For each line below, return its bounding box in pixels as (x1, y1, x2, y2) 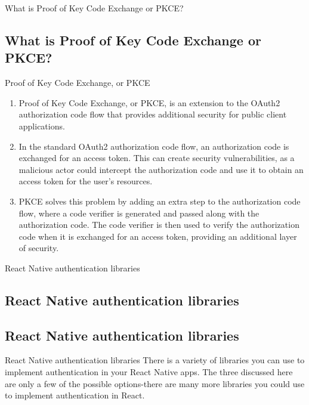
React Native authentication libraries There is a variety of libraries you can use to (5, 354, 305, 366)
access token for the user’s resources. (18, 175, 153, 187)
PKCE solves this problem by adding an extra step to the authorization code (18, 194, 301, 207)
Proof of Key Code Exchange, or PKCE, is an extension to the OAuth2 (18, 96, 280, 109)
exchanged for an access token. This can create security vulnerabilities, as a (18, 152, 295, 164)
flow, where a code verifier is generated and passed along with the (18, 206, 259, 219)
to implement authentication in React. (5, 389, 145, 401)
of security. (18, 242, 59, 254)
